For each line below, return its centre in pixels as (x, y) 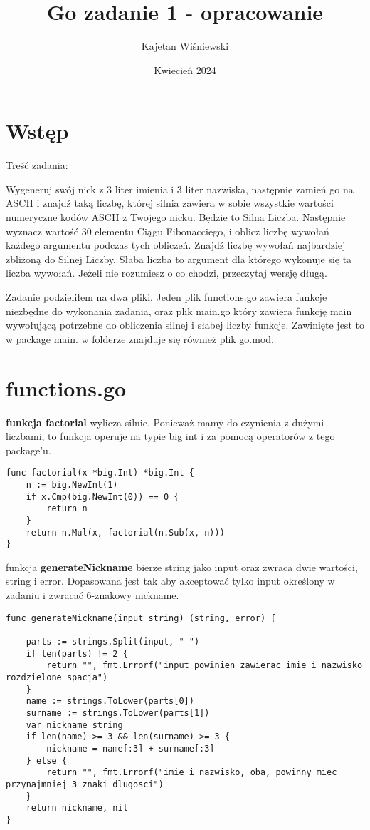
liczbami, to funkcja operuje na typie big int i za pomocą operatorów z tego (170, 436)
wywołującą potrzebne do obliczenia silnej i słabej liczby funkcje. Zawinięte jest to (185, 325)
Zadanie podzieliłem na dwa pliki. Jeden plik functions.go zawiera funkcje (166, 297)
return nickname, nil (77, 808)
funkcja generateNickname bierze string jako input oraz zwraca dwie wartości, (182, 567)
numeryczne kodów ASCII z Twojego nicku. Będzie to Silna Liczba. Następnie (176, 217)
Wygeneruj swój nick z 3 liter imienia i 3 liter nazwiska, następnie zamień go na (180, 189)
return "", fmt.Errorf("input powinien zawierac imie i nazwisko (205, 666)
